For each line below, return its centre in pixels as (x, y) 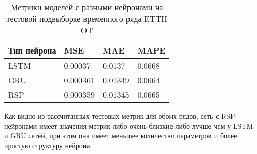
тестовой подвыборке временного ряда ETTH (87, 18)
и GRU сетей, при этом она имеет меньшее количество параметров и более (121, 136)
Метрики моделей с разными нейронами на (87, 7)
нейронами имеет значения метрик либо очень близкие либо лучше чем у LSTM (129, 125)
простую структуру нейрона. (48, 145)
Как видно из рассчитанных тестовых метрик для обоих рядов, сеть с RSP (120, 116)
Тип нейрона (32, 50)
